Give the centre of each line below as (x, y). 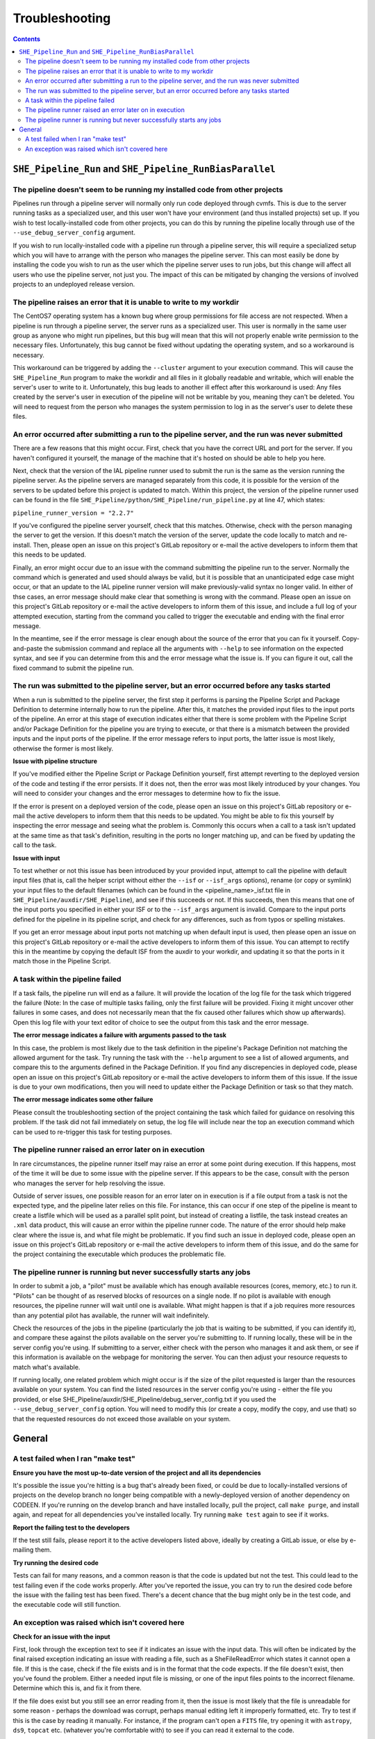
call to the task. (35, 845)
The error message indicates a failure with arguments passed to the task (120, 1035)
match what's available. (47, 1367)
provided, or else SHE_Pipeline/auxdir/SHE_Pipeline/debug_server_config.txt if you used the (145, 1399)
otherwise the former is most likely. (63, 748)
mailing (23, 1550)
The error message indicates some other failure (83, 1100)
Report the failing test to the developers (71, 1528)
